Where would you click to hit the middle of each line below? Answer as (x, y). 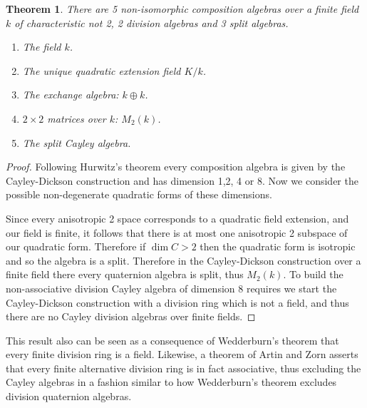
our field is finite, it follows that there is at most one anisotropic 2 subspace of (177, 232)
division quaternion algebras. (69, 396)
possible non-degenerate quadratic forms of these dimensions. (139, 194)
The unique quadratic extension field (102, 70)
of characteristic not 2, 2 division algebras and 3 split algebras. (151, 22)
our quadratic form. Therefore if (76, 246)
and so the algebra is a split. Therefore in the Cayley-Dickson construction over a (183, 260)
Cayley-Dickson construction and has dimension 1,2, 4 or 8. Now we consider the (182, 180)
